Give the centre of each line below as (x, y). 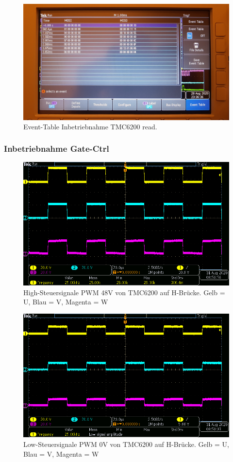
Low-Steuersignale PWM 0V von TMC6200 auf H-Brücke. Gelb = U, (126, 444)
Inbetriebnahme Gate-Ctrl (57, 148)
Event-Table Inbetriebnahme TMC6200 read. (90, 127)
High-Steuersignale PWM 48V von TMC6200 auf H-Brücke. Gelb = (124, 292)
